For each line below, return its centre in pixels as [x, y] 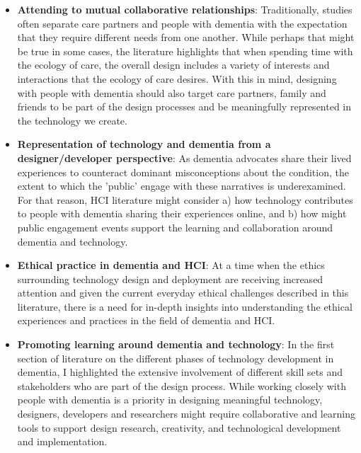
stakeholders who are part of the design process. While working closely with [182, 385]
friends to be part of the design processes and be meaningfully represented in [184, 107]
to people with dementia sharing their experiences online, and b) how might [182, 213]
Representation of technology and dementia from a [144, 144]
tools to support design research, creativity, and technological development [179, 427]
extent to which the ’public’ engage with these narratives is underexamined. [182, 186]
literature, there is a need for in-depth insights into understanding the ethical [185, 306]
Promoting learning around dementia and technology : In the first [176, 344]
